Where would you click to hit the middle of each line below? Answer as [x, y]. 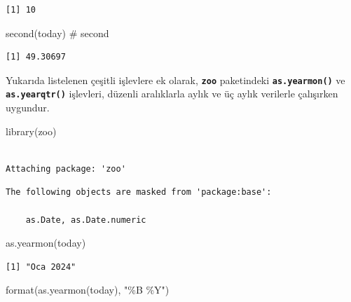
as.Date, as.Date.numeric [86, 220]
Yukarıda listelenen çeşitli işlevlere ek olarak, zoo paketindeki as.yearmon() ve [175, 80]
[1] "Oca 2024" [41, 267]
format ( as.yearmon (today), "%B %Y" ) [88, 290]
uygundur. [28, 108]
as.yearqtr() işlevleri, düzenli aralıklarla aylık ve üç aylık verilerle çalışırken [172, 94]
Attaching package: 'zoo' [66, 169]
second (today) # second [57, 33]
